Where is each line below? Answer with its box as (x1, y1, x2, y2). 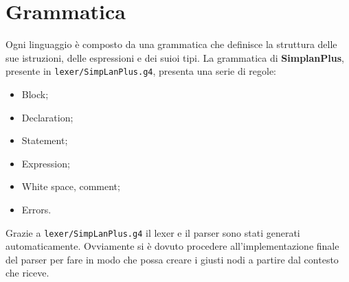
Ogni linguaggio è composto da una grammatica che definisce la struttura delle (5, 37, 337, 51)
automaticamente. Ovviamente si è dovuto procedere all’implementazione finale (5, 239, 339, 253)
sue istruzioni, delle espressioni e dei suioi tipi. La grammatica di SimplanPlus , (5, 50, 344, 64)
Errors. (21, 202, 52, 216)
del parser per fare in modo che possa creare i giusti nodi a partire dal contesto (5, 252, 339, 266)
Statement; (21, 133, 68, 148)
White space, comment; (21, 179, 120, 193)
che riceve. (5, 266, 49, 280)
